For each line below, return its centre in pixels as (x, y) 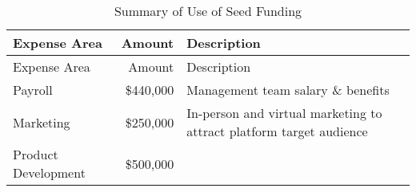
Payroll (33, 90)
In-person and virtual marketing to (284, 113)
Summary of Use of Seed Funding (208, 11)
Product (36, 154)
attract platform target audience (277, 131)
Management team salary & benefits (288, 90)
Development (49, 172)
